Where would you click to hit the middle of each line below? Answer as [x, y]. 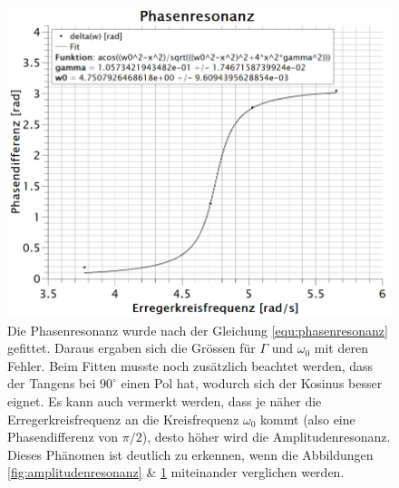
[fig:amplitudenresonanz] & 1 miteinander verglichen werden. [176, 472]
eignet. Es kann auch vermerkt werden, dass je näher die [165, 400]
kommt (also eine [308, 419]
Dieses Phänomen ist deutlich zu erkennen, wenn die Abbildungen [190, 454]
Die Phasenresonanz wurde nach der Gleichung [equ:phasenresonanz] [198, 330]
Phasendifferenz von [63, 437]
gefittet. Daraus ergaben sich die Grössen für [131, 348]
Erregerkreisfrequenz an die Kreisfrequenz [123, 419]
